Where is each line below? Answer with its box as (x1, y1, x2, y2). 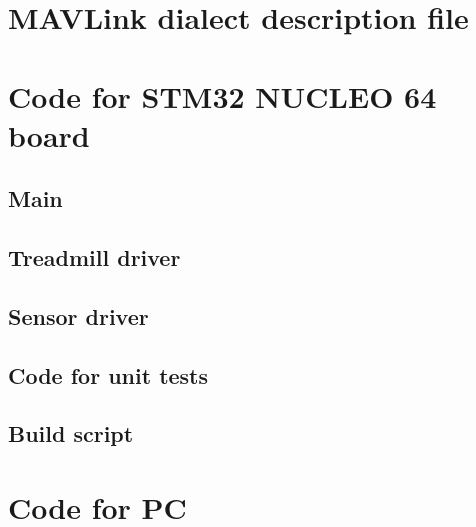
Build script (8, 418, 134, 449)
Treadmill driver (8, 242, 181, 273)
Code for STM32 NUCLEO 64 (8, 75, 437, 116)
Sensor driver (8, 300, 149, 331)
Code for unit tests (8, 359, 209, 390)
